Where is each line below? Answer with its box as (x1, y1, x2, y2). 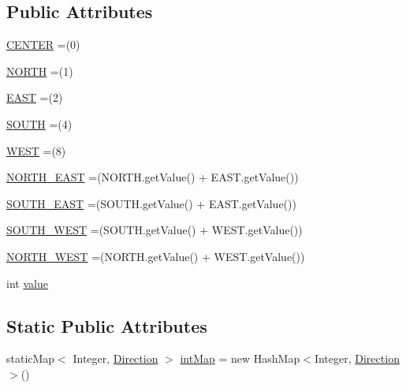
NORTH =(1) (6, 62, 73, 79)
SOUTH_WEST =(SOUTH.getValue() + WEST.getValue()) (6, 222, 303, 238)
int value (6, 274, 48, 291)
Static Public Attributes (6, 313, 207, 338)
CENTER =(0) (6, 36, 80, 53)
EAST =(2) (6, 89, 63, 106)
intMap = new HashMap (180, 350, 300, 367)
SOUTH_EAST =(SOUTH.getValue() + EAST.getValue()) (6, 195, 296, 211)
